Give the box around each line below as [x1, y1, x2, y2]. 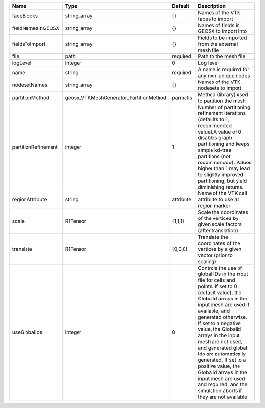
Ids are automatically [198, 351, 246, 357]
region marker [198, 202, 231, 209]
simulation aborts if [198, 387, 242, 394]
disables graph [198, 135, 233, 141]
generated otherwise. [198, 314, 248, 320]
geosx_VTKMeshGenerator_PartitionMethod [65, 94, 167, 101]
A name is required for [198, 66, 250, 73]
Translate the [198, 234, 228, 240]
